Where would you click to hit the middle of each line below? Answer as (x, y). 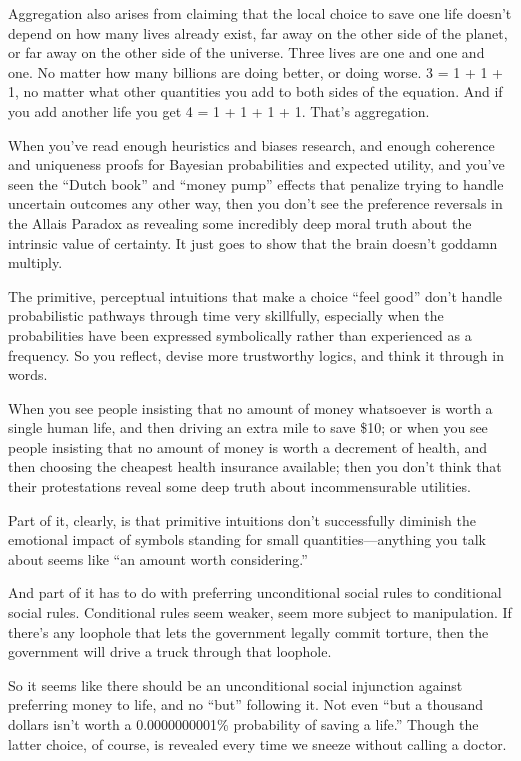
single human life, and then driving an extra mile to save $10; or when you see (248, 427)
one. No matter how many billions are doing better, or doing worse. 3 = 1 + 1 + (255, 71)
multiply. (35, 262)
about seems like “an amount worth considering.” (158, 558)
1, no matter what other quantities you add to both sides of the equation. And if (255, 91)
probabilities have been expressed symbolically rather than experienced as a (240, 334)
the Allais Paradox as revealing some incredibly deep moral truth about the (240, 222)
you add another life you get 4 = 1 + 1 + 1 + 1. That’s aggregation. (219, 110)
